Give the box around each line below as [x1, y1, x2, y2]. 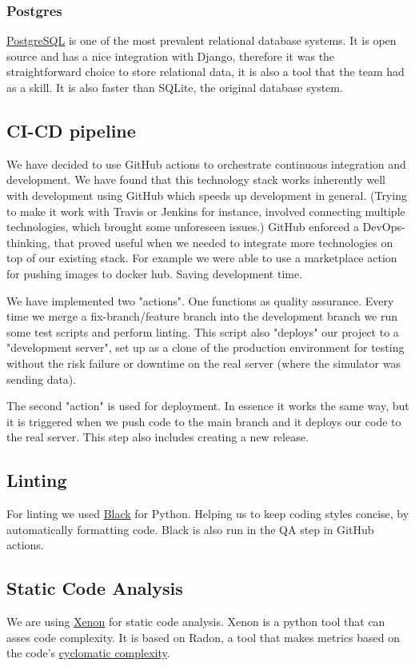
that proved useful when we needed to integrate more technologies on [54, 233, 393, 250]
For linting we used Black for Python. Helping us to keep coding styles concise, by [6, 505, 409, 522]
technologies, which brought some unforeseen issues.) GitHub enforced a [6, 218, 359, 235]
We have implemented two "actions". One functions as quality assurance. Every [6, 292, 394, 309]
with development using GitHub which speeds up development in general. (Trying [6, 186, 407, 203]
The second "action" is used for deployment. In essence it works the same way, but [6, 397, 409, 414]
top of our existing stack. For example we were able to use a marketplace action [6, 249, 397, 266]
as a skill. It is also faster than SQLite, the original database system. [6, 79, 343, 95]
